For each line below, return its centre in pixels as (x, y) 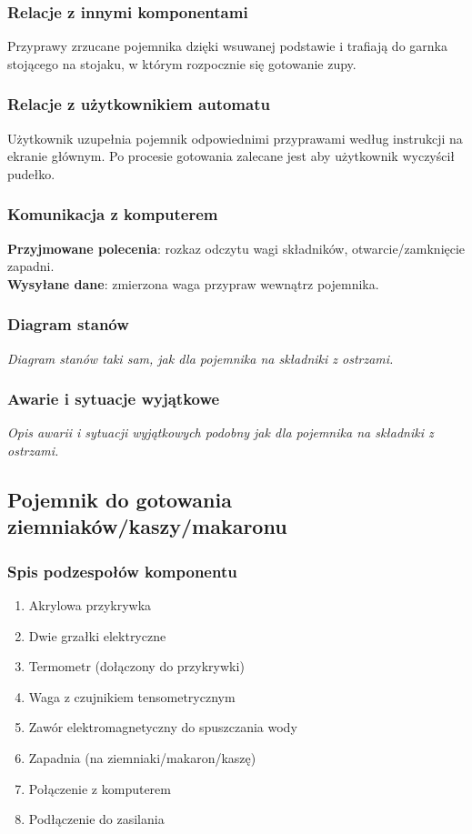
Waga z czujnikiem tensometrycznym (132, 696)
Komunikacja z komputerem (113, 214)
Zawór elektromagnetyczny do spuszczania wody (163, 727)
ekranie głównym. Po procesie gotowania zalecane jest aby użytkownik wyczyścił (231, 156)
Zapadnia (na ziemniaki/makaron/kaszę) (142, 757)
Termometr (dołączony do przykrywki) (136, 666)
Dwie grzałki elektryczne (97, 635)
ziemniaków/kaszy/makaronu (147, 526)
